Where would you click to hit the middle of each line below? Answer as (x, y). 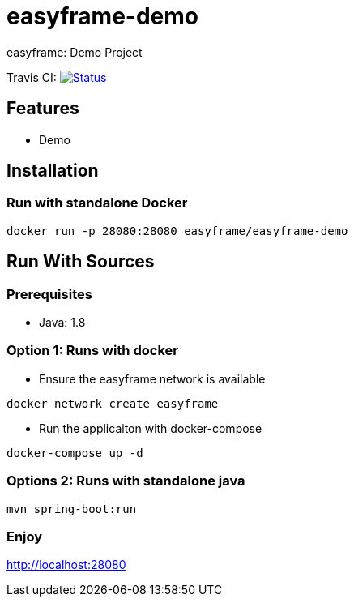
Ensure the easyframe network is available (152, 378)
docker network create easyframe (113, 403)
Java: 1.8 (62, 323)
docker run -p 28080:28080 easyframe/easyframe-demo (177, 231)
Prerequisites (49, 294)
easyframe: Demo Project (75, 52)
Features (43, 109)
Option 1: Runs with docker (92, 351)
